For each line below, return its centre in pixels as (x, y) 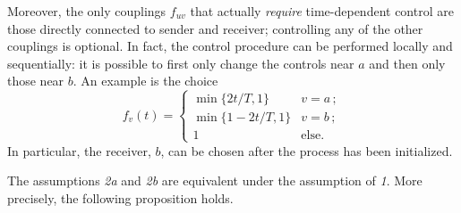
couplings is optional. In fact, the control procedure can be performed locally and (230, 46)
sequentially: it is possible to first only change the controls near (181, 63)
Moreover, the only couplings (87, 11)
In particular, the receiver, (79, 150)
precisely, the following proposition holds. (120, 197)
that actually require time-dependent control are (322, 11)
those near (36, 81)
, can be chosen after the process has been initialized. (307, 150)
